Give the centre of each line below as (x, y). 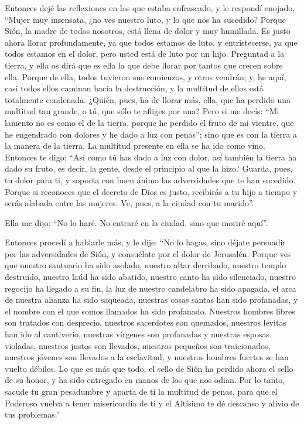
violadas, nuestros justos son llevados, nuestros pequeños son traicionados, (138, 345)
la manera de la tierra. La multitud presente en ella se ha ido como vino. (135, 146)
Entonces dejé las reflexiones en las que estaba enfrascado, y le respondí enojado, (150, 8)
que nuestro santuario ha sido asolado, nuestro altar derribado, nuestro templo (146, 265)
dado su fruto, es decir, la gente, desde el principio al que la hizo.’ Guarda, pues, (149, 168)
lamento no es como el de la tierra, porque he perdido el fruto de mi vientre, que (149, 122)
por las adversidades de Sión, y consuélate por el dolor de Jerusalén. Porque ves (148, 253)
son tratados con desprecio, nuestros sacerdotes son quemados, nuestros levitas (146, 322)
